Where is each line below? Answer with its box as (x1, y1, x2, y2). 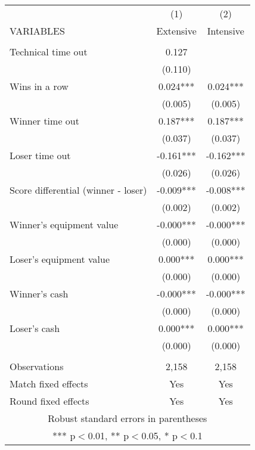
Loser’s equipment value (10, 252, 110, 266)
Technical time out (10, 45, 88, 58)
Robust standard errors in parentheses (48, 411, 207, 425)
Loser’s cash (10, 321, 60, 335)
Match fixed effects (10, 377, 88, 390)
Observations (10, 359, 64, 373)
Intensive (207, 24, 244, 38)
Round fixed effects (10, 394, 89, 408)
